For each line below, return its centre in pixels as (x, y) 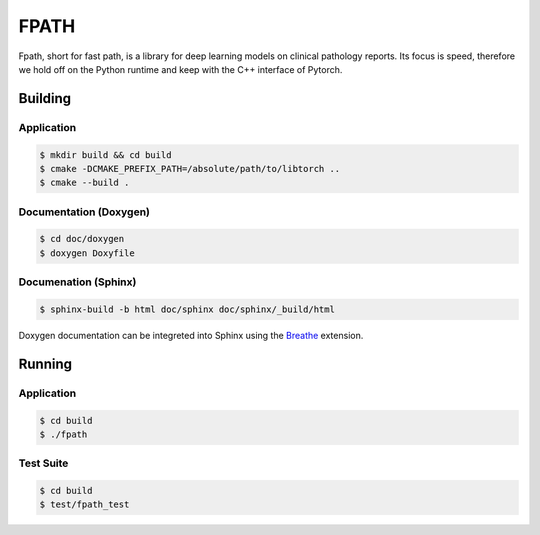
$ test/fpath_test (84, 504)
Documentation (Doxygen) (84, 212)
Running (45, 363)
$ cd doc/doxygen (82, 239)
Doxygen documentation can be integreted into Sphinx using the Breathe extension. (191, 335)
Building (45, 98)
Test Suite (43, 463)
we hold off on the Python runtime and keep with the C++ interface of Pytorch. (180, 69)
